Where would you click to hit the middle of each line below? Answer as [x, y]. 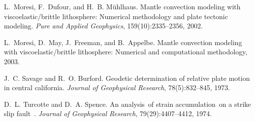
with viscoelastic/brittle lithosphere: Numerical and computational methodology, [126, 52]
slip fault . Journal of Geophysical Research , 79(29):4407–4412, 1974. [108, 113]
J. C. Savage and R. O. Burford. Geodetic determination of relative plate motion [127, 78]
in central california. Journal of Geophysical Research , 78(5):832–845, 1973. [117, 87]
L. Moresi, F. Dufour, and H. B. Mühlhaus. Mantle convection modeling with [122, 6]
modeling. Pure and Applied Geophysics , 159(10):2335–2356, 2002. [103, 26]
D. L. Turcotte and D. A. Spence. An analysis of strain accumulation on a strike [127, 104]
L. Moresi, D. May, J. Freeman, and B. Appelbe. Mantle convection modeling [123, 42]
